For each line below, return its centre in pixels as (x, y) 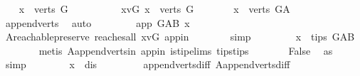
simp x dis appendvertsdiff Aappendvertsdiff (148, 64)
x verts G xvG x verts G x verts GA (154, 9)
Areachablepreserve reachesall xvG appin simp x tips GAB (180, 37)
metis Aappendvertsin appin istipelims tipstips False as (186, 50)
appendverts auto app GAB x (97, 22)
